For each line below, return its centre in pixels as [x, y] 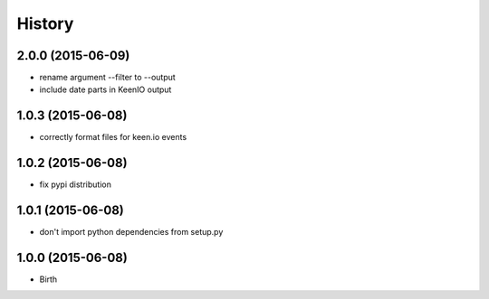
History [45, 23]
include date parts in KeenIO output [105, 89]
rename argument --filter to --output [107, 78]
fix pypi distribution [76, 184]
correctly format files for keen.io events [113, 137]
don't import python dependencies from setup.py [131, 232]
